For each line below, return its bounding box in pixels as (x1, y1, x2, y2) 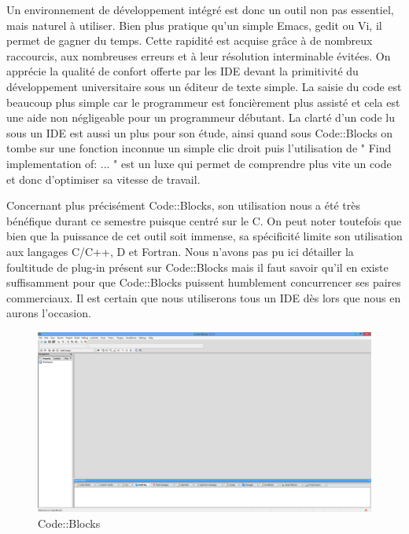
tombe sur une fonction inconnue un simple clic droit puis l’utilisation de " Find (6, 140, 392, 156)
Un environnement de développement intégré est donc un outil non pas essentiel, (6, 2, 394, 17)
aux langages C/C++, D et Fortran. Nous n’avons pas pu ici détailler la (6, 243, 354, 259)
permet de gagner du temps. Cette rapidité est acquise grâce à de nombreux (6, 32, 373, 49)
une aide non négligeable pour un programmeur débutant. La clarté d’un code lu (6, 109, 395, 126)
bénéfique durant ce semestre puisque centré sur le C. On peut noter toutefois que (6, 212, 402, 229)
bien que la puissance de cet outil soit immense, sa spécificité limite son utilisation (6, 228, 403, 244)
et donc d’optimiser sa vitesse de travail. (6, 170, 201, 187)
